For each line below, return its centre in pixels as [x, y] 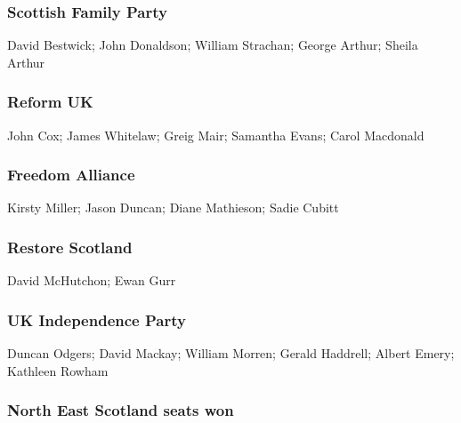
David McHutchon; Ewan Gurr [92, 280]
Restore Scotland [70, 247]
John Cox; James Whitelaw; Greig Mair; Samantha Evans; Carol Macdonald [216, 135]
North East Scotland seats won [121, 410]
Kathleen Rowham [58, 370]
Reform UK [50, 102]
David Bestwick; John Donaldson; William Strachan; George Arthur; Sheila [213, 45]
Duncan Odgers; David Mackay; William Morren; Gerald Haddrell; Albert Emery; [231, 353]
